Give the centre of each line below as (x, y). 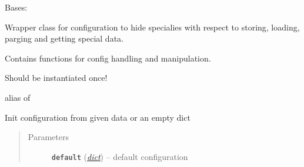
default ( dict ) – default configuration (120, 156)
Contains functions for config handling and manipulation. (108, 58)
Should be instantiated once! (56, 78)
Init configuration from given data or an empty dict (98, 117)
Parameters (48, 137)
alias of (18, 97)
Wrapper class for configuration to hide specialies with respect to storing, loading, (152, 27)
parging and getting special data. (64, 38)
